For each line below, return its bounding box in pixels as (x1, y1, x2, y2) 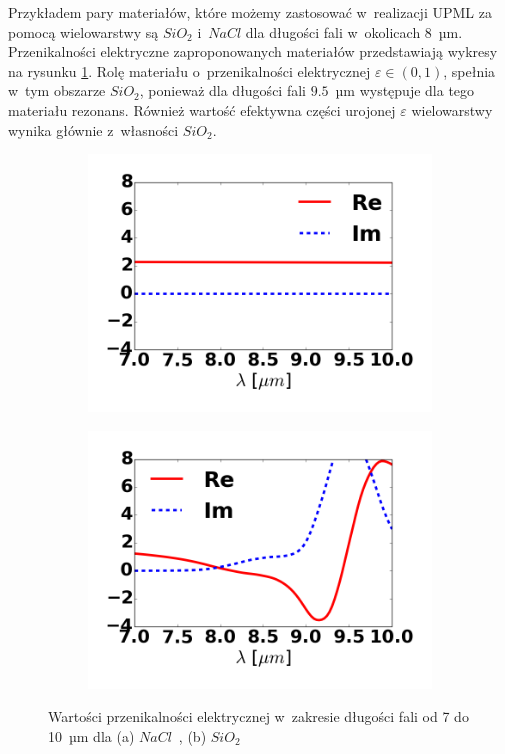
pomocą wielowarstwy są (8, 21, 159, 42)
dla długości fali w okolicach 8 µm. (245, 21, 463, 42)
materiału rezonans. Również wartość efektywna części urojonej (8, 99, 396, 120)
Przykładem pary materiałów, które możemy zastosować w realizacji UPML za (8, 2, 492, 22)
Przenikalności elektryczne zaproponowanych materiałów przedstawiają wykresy (8, 41, 498, 62)
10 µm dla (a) (48, 725, 135, 746)
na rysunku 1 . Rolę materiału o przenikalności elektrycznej (8, 60, 371, 81)
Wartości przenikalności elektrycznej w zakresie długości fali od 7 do (48, 706, 469, 727)
